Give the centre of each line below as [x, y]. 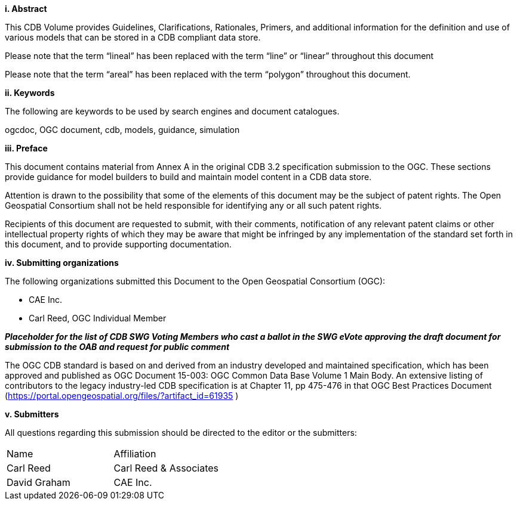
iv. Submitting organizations [62, 263]
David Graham [39, 482]
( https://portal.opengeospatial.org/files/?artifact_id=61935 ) [122, 396]
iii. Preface [26, 148]
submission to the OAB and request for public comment [117, 347]
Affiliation [135, 454]
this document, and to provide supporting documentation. [118, 244]
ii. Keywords [30, 93]
